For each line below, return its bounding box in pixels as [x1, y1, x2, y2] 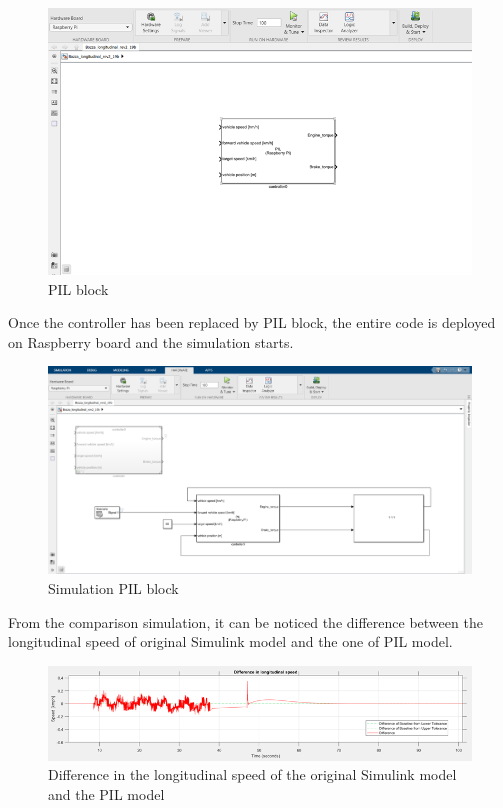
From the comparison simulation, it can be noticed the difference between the [8, 611, 483, 632]
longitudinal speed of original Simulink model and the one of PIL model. [8, 631, 453, 652]
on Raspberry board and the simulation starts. [8, 331, 294, 352]
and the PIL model [48, 784, 165, 804]
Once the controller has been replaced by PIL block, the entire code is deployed [8, 312, 496, 333]
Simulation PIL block [48, 578, 179, 598]
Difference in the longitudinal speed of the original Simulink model [48, 764, 457, 785]
